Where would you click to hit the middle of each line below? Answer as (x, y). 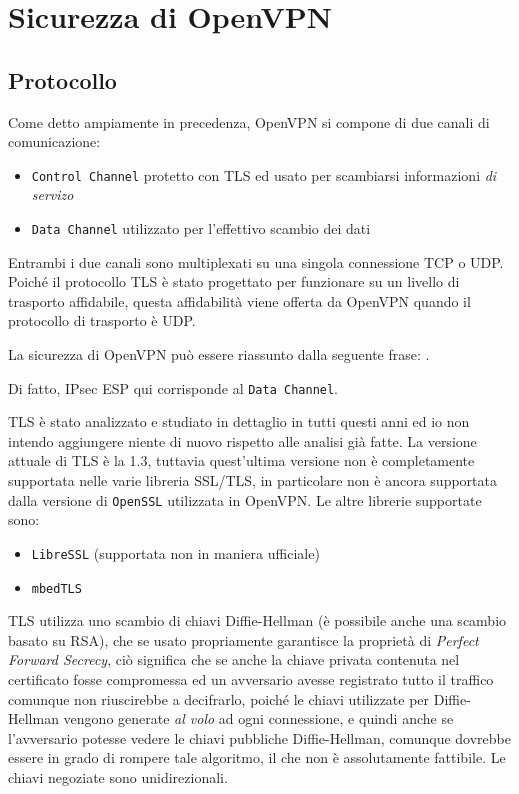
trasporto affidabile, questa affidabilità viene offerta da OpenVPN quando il (239, 300)
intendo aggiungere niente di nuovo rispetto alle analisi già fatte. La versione (242, 440)
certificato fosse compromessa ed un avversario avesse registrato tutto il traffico (251, 679)
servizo (52, 194)
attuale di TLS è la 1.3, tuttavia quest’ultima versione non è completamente (241, 460)
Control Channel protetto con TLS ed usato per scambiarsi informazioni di (264, 174)
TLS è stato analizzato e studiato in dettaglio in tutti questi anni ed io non (239, 421)
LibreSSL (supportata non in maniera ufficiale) (175, 552)
